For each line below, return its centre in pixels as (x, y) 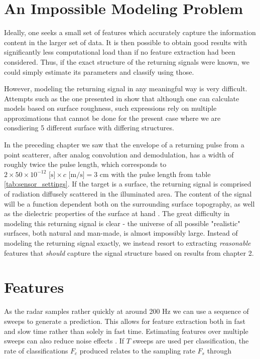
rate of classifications (36, 350)
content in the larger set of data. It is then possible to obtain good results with (125, 42)
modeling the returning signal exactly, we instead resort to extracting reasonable (127, 243)
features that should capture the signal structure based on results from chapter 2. (129, 252)
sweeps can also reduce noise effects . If (64, 341)
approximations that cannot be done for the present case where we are (112, 118)
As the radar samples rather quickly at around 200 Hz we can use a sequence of (126, 311)
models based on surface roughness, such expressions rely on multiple (110, 108)
